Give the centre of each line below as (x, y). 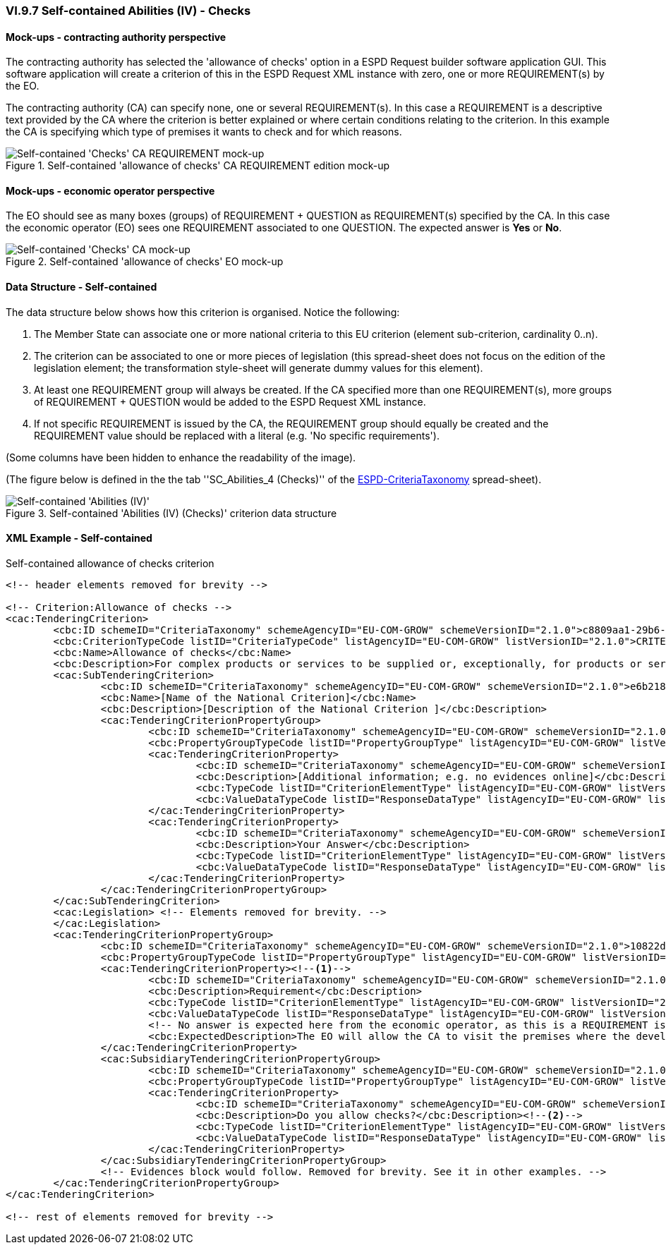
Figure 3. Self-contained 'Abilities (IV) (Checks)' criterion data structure (171, 513)
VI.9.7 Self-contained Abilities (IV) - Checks (128, 11)
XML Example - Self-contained (79, 538)
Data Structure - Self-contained (81, 287)
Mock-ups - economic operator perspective (110, 190)
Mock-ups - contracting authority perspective (116, 37)
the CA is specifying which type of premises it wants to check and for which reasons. (204, 132)
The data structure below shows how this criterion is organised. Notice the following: (203, 312)
